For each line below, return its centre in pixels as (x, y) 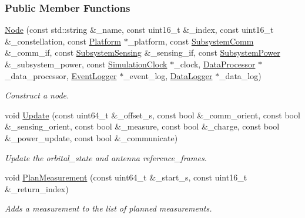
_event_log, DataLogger (168, 75)
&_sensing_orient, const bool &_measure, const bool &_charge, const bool (142, 126)
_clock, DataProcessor (215, 64)
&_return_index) (37, 188)
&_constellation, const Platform (63, 41)
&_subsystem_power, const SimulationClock (86, 64)
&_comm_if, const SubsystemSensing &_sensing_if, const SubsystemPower (143, 52)
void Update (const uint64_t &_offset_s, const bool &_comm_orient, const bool (152, 115)
